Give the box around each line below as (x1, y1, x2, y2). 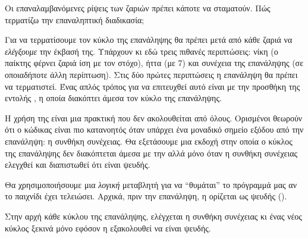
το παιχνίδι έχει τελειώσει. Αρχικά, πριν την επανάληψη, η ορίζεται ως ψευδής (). (5, 190, 287, 202)
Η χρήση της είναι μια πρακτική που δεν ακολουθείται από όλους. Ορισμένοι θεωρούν (5, 111, 303, 124)
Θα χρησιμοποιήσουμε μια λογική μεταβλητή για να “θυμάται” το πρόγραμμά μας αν (5, 178, 297, 190)
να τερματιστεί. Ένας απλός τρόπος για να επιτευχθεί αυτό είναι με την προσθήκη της (5, 80, 300, 92)
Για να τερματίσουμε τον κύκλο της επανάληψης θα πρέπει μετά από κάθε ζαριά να (5, 33, 293, 46)
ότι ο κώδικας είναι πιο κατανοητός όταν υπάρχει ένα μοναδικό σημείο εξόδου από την (5, 123, 304, 136)
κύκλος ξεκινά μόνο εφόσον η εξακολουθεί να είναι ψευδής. (5, 221, 211, 234)
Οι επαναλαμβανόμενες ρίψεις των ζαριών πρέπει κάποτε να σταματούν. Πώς (5, 2, 271, 14)
